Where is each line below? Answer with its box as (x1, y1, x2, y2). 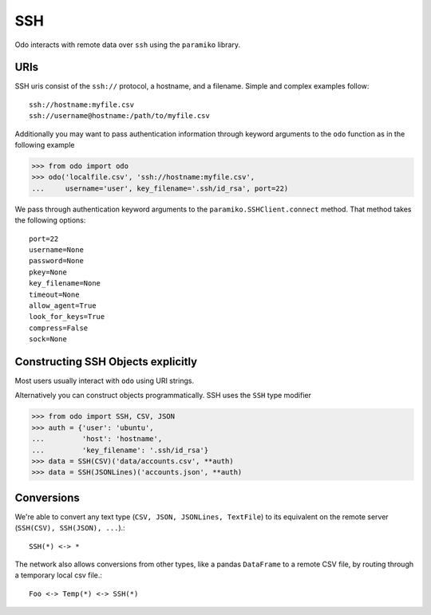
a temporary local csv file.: (14, 570, 103, 580)
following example (14, 140, 75, 150)
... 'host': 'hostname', (31, 435, 163, 444)
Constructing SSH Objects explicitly (14, 355, 198, 369)
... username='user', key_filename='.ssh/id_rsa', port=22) (31, 183, 289, 193)
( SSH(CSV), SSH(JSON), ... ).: (14, 523, 125, 533)
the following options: (14, 215, 86, 225)
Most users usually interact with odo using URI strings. (14, 376, 195, 385)
